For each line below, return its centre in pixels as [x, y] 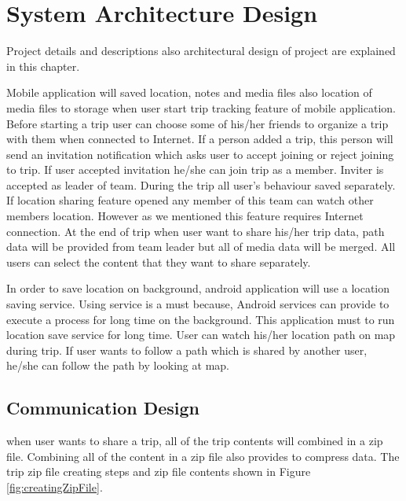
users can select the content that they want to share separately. [159, 262]
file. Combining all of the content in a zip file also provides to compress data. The [203, 456]
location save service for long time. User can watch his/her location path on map [201, 335]
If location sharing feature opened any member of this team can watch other [190, 200]
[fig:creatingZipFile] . [55, 486]
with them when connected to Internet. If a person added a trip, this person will [200, 139]
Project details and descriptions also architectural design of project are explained [201, 51]
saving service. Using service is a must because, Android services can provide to [198, 304]
